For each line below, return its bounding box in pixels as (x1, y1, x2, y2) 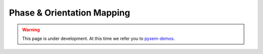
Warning (22, 27, 40, 33)
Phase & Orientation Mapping (9, 7, 131, 18)
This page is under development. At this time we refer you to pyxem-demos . (22, 36, 175, 41)
